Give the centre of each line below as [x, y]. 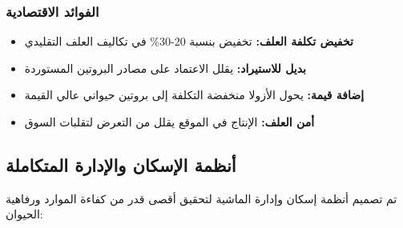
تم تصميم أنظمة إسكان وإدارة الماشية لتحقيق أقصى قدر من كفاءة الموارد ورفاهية [201, 198]
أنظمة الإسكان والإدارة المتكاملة [121, 164]
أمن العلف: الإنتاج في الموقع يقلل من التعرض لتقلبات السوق [169, 122]
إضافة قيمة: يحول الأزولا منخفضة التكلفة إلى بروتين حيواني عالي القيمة [194, 95]
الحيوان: [24, 214]
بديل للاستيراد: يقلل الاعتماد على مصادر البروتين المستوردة [165, 68]
